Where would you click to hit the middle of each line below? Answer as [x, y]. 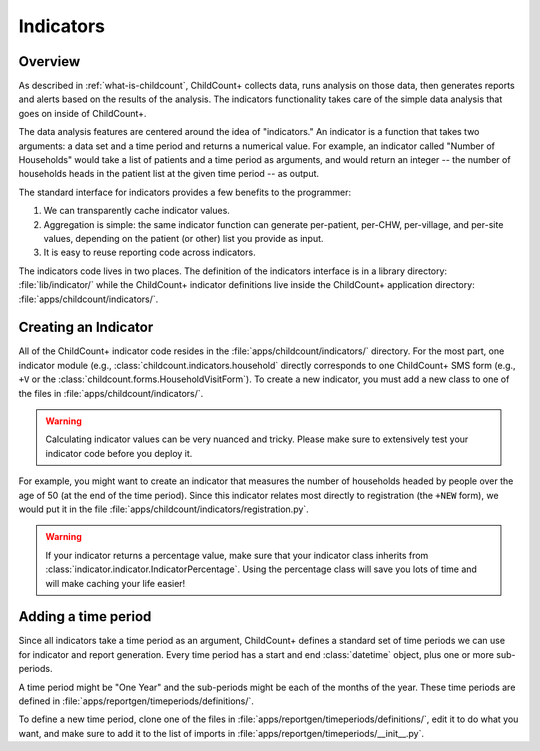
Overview [49, 61]
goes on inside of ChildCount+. [82, 113]
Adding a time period [85, 616]
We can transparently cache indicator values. [136, 211]
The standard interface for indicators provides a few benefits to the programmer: [185, 192]
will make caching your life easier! [115, 583]
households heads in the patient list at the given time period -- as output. [169, 174]
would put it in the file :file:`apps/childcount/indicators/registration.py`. [163, 509]
